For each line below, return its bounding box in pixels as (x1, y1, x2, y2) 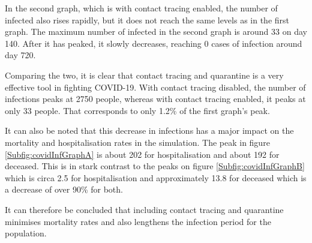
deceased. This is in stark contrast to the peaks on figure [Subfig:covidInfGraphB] (5, 160, 305, 172)
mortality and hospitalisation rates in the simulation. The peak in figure (5, 136, 270, 148)
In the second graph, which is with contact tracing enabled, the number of (5, 2, 278, 14)
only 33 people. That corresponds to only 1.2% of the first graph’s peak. (5, 104, 270, 116)
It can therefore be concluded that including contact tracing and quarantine (5, 203, 284, 215)
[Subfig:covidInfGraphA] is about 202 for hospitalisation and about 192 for (5, 148, 280, 160)
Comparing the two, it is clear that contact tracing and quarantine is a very (5, 68, 284, 81)
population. (5, 227, 47, 239)
